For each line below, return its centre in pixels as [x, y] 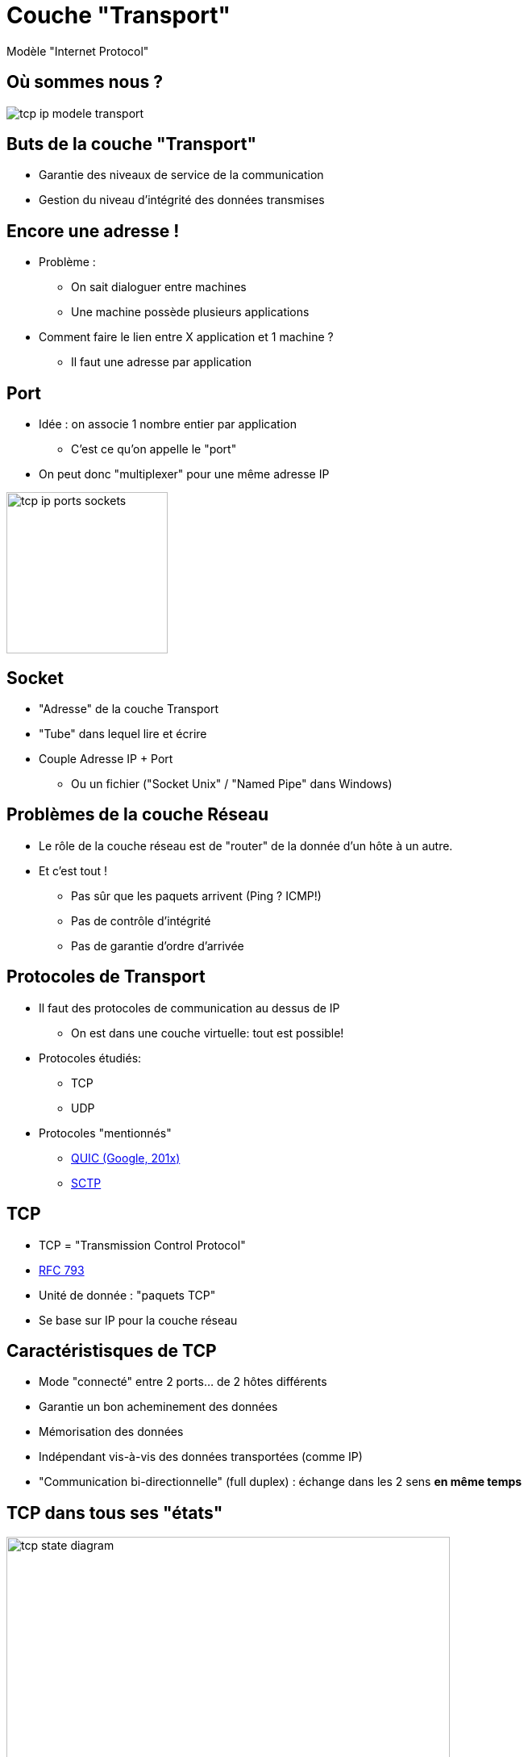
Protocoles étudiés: [90, 1058]
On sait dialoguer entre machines [159, 287]
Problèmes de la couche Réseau [137, 815]
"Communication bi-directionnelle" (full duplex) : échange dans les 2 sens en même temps [281, 1482]
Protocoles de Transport [106, 977]
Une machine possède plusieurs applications [190, 312]
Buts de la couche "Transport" [132, 144]
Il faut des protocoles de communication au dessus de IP [189, 1008]
